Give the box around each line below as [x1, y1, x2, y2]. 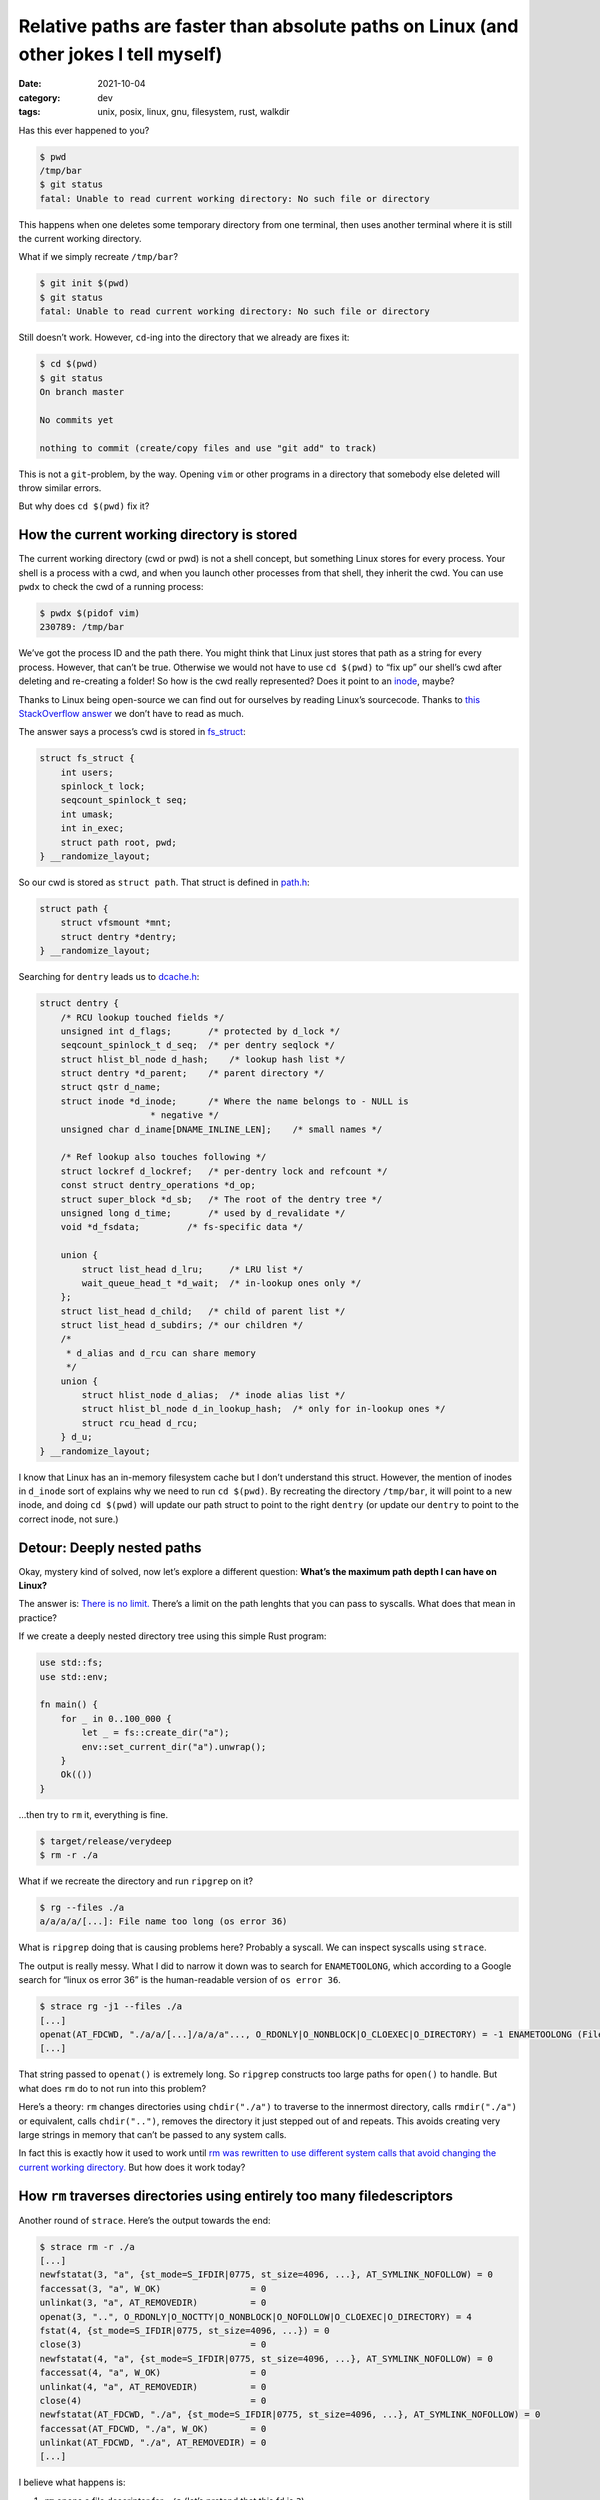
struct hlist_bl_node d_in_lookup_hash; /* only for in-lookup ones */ [81, 1403, 446, 1415]
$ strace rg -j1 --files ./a [39, 2001, 183, 2012]
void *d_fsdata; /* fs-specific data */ [60, 1221, 304, 1233]
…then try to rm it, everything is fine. [18, 1808, 169, 1820]
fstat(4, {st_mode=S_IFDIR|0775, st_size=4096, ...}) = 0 [39, 2325, 330, 2336]
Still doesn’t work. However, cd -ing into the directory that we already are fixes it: [18, 331, 350, 344]
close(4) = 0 [39, 2395, 267, 2406]
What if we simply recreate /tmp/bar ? [18, 251, 179, 263]
